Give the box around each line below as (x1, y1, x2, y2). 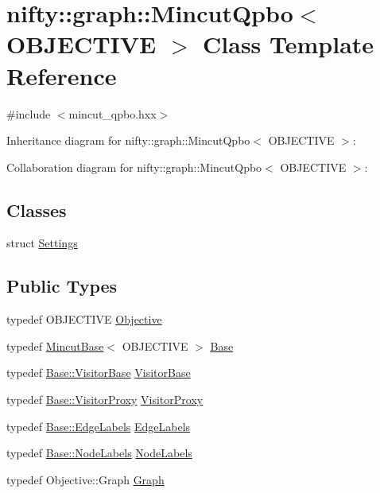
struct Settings (6, 235, 78, 251)
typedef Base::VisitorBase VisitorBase (6, 364, 191, 381)
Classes (6, 197, 67, 222)
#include (6, 105, 51, 122)
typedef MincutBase (6, 337, 104, 354)
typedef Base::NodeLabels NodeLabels (6, 444, 192, 461)
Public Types (6, 274, 118, 298)
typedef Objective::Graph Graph (6, 471, 165, 487)
